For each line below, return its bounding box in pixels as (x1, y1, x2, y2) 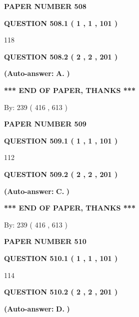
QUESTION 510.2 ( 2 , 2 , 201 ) (4, 286, 118, 297)
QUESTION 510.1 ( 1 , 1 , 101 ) (4, 252, 118, 263)
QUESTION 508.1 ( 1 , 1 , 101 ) (4, 17, 118, 28)
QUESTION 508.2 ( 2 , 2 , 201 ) (4, 51, 118, 61)
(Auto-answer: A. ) (4, 68, 70, 78)
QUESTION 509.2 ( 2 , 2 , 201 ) (4, 168, 118, 179)
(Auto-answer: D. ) (4, 303, 70, 313)
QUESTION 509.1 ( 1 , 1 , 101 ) (4, 135, 118, 145)
